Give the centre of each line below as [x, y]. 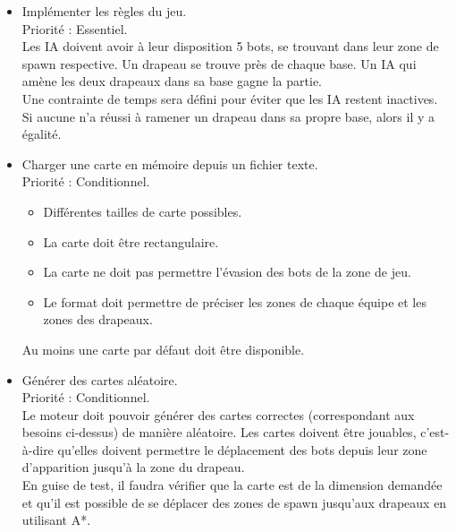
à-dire [38, 449]
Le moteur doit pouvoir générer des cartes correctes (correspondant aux [218, 414]
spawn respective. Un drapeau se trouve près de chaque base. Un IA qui [219, 63]
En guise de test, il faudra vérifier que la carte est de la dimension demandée [232, 485]
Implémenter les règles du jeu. [104, 11]
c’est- [435, 432]
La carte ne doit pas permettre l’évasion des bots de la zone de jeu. [227, 272]
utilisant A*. [56, 520]
